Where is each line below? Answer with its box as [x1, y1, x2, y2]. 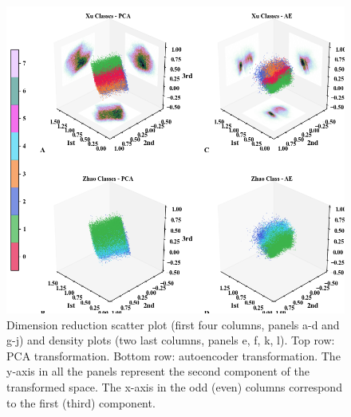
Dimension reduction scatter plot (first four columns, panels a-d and [6, 316, 340, 332]
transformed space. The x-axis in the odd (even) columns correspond [6, 379, 342, 395]
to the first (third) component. [6, 394, 156, 411]
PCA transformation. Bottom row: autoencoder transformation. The [6, 347, 341, 364]
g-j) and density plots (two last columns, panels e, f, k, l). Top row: [6, 332, 335, 348]
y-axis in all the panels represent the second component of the [6, 363, 310, 380]
